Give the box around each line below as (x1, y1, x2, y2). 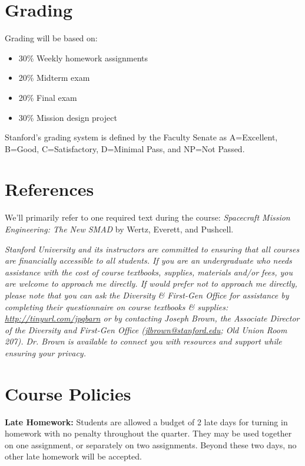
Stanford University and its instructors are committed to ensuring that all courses (5, 242, 300, 255)
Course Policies (5, 381, 131, 405)
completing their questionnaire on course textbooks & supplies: (5, 300, 228, 313)
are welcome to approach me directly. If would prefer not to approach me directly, (5, 277, 297, 290)
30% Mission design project (18, 111, 117, 123)
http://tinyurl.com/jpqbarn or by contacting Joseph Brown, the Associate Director (5, 312, 300, 324)
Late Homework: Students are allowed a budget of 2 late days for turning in (5, 415, 288, 428)
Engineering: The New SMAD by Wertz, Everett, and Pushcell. (5, 223, 234, 235)
